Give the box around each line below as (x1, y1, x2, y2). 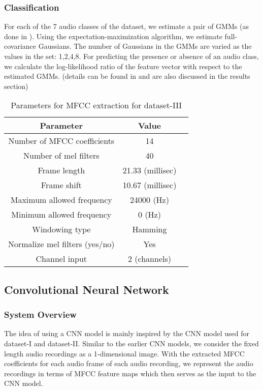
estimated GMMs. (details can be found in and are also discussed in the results (4, 71, 250, 81)
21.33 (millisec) (122, 164, 177, 176)
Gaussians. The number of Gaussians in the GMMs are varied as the (38, 41, 252, 51)
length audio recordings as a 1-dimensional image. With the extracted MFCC (4, 348, 245, 358)
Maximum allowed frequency (10, 194, 112, 206)
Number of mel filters (23, 149, 100, 162)
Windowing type (32, 223, 91, 235)
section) (4, 80, 28, 91)
